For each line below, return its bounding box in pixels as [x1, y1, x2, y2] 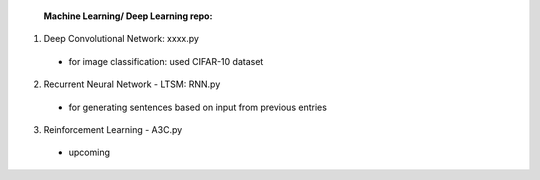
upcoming [68, 146, 110, 159]
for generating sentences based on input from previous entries [68, 101, 327, 113]
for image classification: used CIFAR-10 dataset [68, 55, 264, 67]
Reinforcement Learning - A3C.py [43, 123, 183, 135]
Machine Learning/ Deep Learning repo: [43, 10, 213, 22]
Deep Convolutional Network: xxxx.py [43, 33, 200, 45]
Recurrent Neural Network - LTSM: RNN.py [43, 78, 221, 90]
